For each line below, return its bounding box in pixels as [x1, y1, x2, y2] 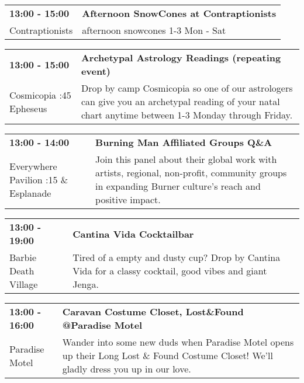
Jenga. [72, 277, 99, 291]
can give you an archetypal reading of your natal [81, 95, 280, 108]
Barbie [9, 250, 37, 264]
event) [81, 64, 110, 78]
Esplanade [9, 186, 51, 200]
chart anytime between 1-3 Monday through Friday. [81, 108, 293, 121]
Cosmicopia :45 [9, 88, 71, 102]
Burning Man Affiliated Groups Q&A [95, 135, 272, 149]
